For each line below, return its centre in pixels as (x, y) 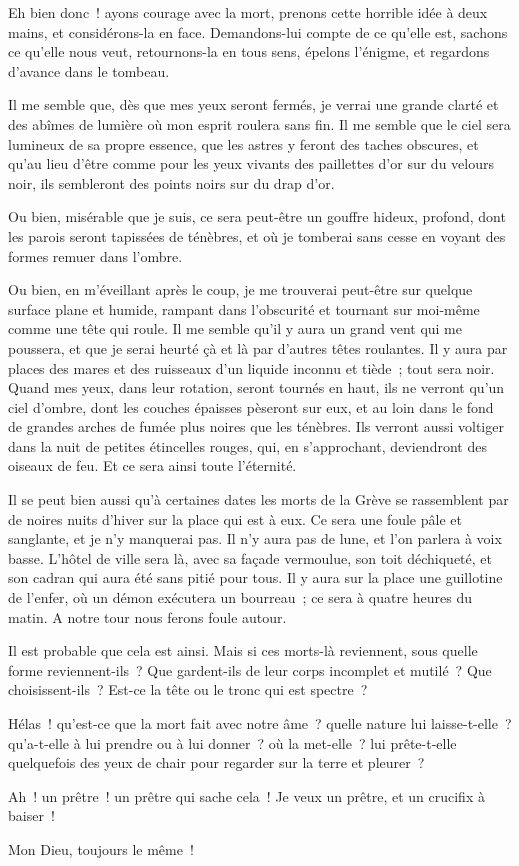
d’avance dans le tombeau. (89, 70)
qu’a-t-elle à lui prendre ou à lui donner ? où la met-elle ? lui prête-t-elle (232, 742)
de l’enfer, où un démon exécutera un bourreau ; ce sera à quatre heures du (240, 597)
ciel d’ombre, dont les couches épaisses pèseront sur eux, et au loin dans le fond (251, 406)
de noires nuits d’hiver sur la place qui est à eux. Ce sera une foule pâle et (235, 518)
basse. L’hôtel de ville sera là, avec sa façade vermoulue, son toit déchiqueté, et (250, 557)
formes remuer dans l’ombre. (95, 255)
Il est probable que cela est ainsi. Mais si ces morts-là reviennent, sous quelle (243, 650)
